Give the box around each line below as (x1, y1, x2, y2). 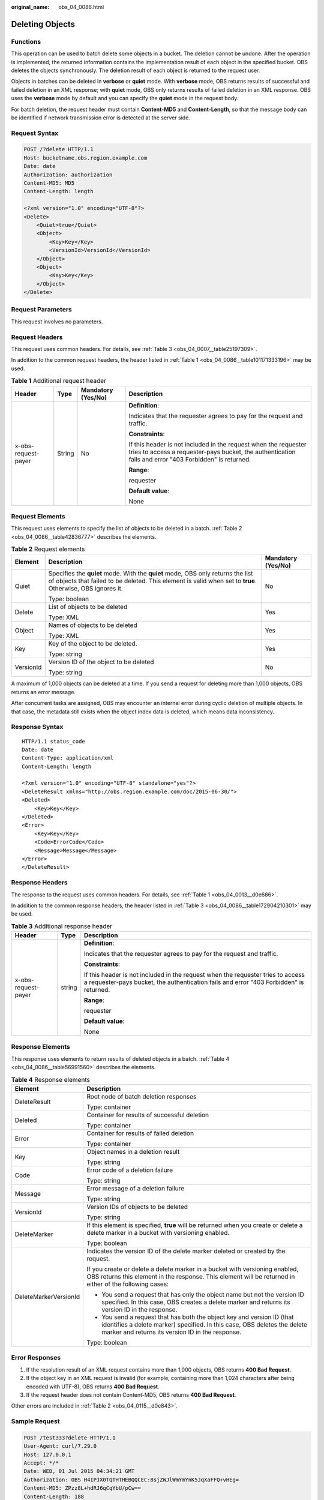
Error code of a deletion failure (86, 1166, 173, 1174)
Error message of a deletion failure (86, 1184, 185, 1192)
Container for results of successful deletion (86, 1111, 209, 1119)
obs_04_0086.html (58, 4, 104, 10)
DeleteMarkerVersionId (14, 1292, 80, 1301)
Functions (11, 37, 41, 46)
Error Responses (11, 1354, 61, 1362)
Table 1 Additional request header (11, 377, 106, 385)
